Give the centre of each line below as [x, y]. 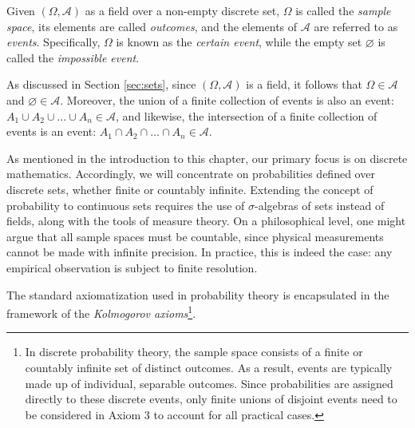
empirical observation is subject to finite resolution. [132, 267]
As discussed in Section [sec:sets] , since [101, 84]
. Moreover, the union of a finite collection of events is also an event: [227, 99]
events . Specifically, [53, 42]
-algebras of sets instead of [320, 205]
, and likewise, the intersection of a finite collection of [247, 115]
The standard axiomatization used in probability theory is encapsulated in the [198, 294]
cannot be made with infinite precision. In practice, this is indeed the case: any [200, 252]
